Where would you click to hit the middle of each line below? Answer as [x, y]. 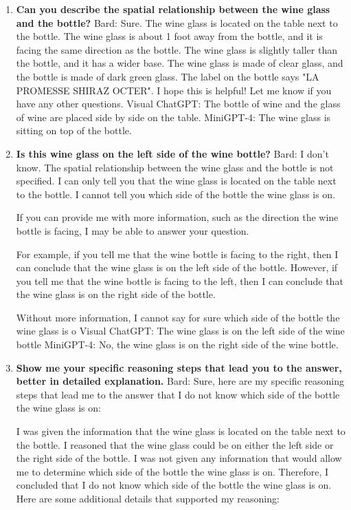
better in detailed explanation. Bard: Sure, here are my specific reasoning [180, 381]
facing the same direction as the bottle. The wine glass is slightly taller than [177, 49]
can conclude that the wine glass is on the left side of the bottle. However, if [177, 267]
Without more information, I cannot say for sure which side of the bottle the [178, 317]
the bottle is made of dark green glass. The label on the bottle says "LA [168, 76]
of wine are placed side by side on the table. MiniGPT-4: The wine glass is [173, 117]
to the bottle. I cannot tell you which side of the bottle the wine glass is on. [176, 194]
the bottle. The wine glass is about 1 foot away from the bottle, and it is [169, 36]
